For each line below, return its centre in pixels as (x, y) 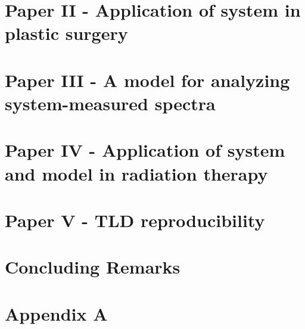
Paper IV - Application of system (145, 150)
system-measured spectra (110, 103)
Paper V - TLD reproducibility (135, 220)
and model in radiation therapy (136, 173)
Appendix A (56, 313)
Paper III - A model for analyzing (147, 80)
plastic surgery (66, 33)
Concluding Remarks (93, 267)
